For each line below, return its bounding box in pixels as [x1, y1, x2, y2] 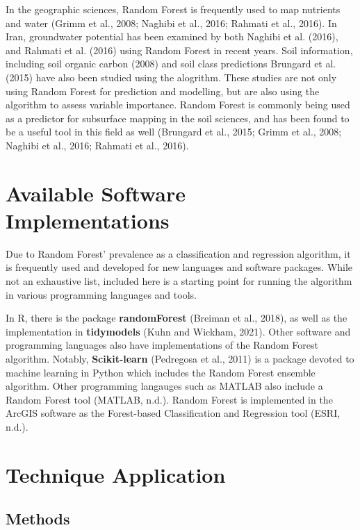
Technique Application [6, 460, 226, 488]
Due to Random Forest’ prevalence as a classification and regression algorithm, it [6, 246, 351, 260]
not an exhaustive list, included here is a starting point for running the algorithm [6, 274, 352, 288]
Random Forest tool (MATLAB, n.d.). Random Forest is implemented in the [6, 392, 333, 406]
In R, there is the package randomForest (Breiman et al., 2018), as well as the [6, 310, 347, 325]
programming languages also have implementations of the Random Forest [6, 338, 318, 352]
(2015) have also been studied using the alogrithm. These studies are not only [6, 69, 337, 84]
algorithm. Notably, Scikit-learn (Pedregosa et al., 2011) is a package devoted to [6, 351, 354, 365]
